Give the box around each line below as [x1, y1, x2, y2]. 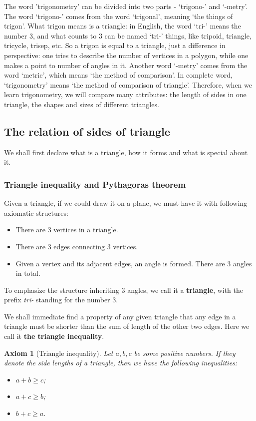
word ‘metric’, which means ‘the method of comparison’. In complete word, [4, 70, 233, 80]
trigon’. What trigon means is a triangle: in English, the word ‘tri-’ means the [4, 21, 241, 31]
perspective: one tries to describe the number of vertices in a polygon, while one [4, 50, 249, 60]
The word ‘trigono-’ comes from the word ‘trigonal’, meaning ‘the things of [4, 11, 233, 21]
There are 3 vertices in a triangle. [15, 224, 118, 235]
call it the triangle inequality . [4, 331, 104, 341]
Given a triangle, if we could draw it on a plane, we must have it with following [4, 198, 248, 208]
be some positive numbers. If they [134, 347, 236, 358]
